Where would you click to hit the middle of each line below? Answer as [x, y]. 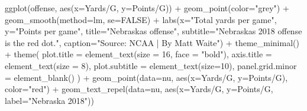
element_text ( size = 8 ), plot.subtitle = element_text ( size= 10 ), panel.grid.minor [151, 65]
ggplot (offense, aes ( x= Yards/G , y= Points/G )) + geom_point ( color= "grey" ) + [147, 8]
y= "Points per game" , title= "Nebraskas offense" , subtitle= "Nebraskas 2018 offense [153, 31]
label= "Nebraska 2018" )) [50, 100]
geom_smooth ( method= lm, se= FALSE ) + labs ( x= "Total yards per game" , [141, 19]
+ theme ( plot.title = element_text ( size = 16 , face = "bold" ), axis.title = [138, 54]
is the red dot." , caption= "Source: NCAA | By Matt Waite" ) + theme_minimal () [152, 42]
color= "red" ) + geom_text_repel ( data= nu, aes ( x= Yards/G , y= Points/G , [139, 89]
